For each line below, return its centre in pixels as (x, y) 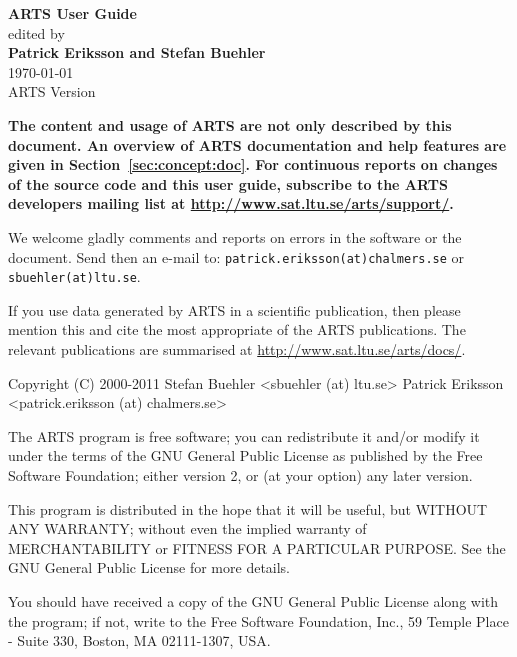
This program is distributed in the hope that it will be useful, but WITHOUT (248, 508)
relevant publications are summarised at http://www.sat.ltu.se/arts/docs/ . (237, 349)
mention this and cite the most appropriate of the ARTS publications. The (237, 329)
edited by (36, 32)
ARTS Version (52, 91)
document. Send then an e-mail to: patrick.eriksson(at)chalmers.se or (236, 256)
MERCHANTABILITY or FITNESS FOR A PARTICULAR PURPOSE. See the (257, 547)
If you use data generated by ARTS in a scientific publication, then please (234, 309)
